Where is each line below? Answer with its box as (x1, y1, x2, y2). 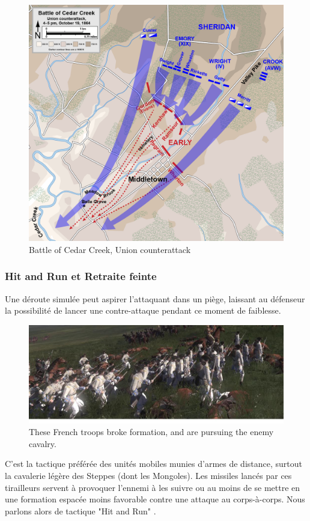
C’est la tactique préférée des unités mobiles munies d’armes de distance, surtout (5, 457, 302, 470)
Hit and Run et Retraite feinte (5, 269, 157, 284)
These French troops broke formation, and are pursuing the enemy (29, 425, 274, 438)
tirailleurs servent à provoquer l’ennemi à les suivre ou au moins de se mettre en (5, 481, 300, 493)
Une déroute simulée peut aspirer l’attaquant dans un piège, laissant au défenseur (5, 292, 305, 305)
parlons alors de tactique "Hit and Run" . (5, 504, 156, 517)
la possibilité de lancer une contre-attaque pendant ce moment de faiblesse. (5, 304, 281, 317)
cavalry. (29, 437, 56, 449)
